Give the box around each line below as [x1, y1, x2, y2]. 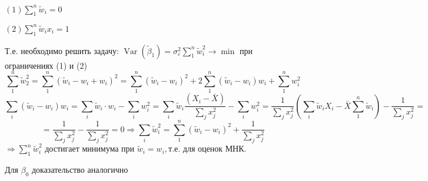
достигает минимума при [45, 145, 135, 154]
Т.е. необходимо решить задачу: [5, 44, 119, 56]
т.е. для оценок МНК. [168, 145, 247, 154]
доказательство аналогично [31, 163, 128, 176]
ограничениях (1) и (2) [5, 59, 87, 71]
